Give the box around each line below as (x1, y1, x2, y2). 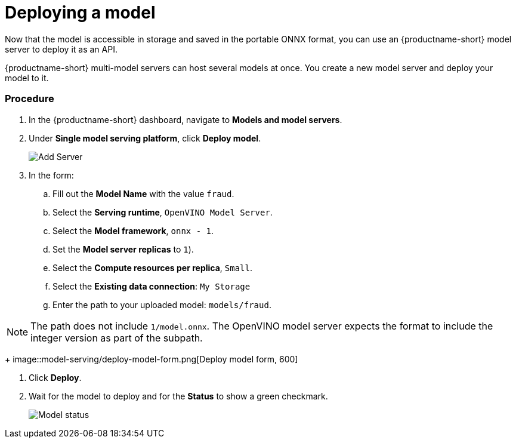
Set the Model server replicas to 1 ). (52, 244, 194, 254)
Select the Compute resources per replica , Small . (52, 262, 252, 273)
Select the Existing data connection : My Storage (52, 281, 251, 291)
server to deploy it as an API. (5, 44, 118, 54)
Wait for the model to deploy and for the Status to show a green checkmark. (29, 390, 328, 401)
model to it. (5, 72, 49, 83)
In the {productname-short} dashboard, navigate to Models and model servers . (29, 114, 342, 125)
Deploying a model (5, 2, 156, 23)
